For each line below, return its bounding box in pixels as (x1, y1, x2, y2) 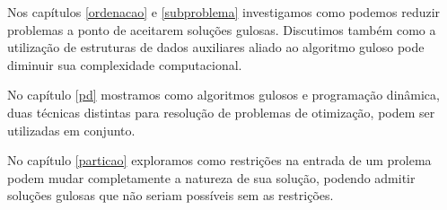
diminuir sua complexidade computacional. (7, 55, 242, 74)
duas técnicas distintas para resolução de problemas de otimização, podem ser (7, 102, 435, 121)
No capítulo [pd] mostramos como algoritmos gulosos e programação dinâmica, (7, 85, 440, 104)
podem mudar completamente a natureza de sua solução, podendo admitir (7, 168, 416, 187)
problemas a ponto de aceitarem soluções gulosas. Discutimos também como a (7, 20, 436, 39)
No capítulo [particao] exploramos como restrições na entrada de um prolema (7, 151, 432, 170)
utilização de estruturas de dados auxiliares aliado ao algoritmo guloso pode (7, 38, 425, 57)
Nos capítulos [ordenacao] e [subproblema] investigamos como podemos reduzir (7, 3, 441, 21)
